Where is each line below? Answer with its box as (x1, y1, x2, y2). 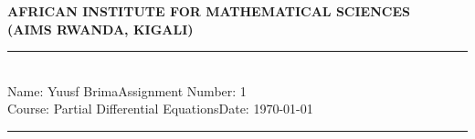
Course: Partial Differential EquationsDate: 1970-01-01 (7, 99, 313, 118)
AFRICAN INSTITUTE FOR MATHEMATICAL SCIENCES (7, 2, 410, 20)
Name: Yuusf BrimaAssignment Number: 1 (7, 81, 247, 100)
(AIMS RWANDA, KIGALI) (7, 19, 194, 38)
